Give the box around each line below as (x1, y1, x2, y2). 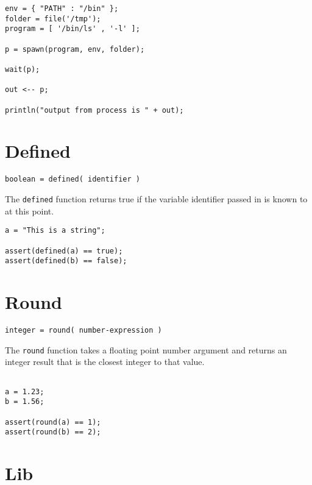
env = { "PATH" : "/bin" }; (5, 4, 119, 13)
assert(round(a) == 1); (5, 417, 101, 427)
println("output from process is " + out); (5, 105, 184, 115)
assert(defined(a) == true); (5, 246, 123, 255)
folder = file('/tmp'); (5, 14, 101, 23)
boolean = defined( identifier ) (5, 175, 140, 184)
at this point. (5, 204, 54, 217)
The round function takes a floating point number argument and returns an (5, 343, 287, 356)
